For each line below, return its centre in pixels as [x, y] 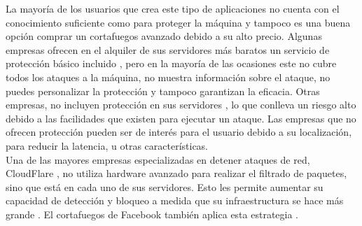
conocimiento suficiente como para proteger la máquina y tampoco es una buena [178, 22]
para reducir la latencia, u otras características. [107, 145]
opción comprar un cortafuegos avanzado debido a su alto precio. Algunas [164, 36]
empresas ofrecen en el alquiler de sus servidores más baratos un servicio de [168, 49]
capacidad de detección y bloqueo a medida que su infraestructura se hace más [175, 200]
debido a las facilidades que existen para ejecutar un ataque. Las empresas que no [181, 118]
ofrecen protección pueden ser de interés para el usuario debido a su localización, [179, 132]
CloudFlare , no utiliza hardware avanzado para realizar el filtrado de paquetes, [176, 173]
